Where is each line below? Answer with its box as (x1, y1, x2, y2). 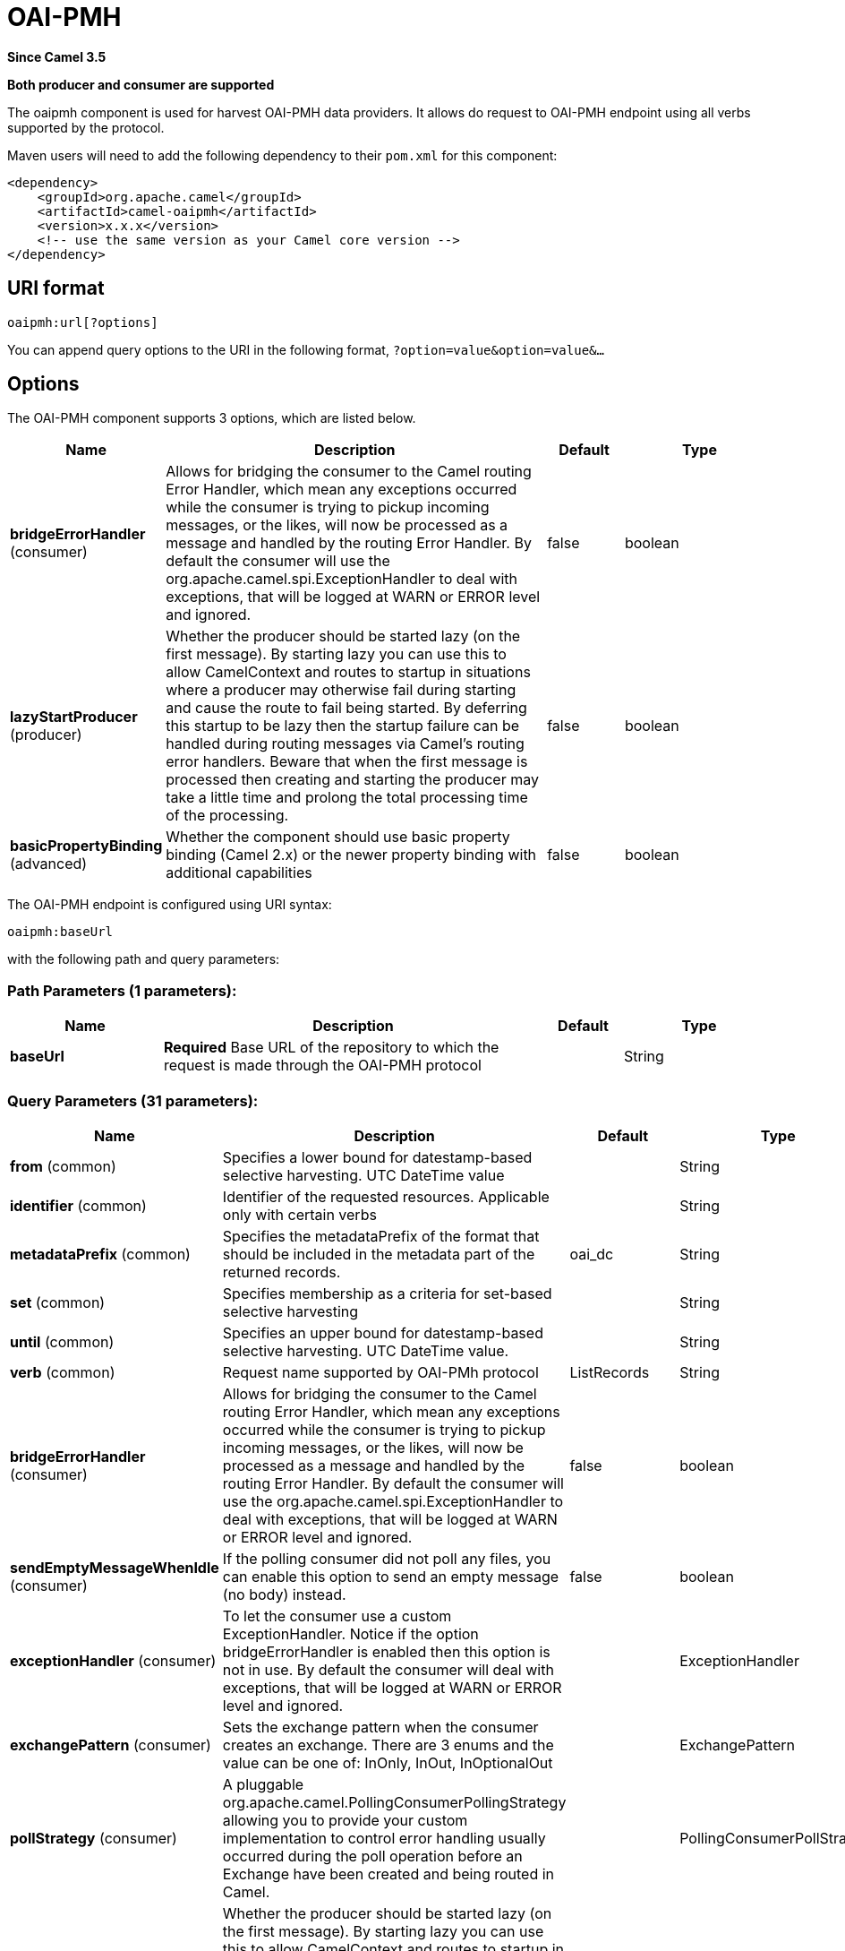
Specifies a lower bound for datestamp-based (222, 1147, 533, 1166)
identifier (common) (10, 1196, 147, 1215)
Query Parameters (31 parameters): (7, 1091, 259, 1110)
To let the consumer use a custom (222, 1606, 452, 1625)
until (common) (10, 1332, 115, 1351)
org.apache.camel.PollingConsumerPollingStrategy (222, 1792, 567, 1811)
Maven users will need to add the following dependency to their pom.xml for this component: (7, 147, 558, 163)
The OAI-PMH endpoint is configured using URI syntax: (7, 897, 332, 913)
